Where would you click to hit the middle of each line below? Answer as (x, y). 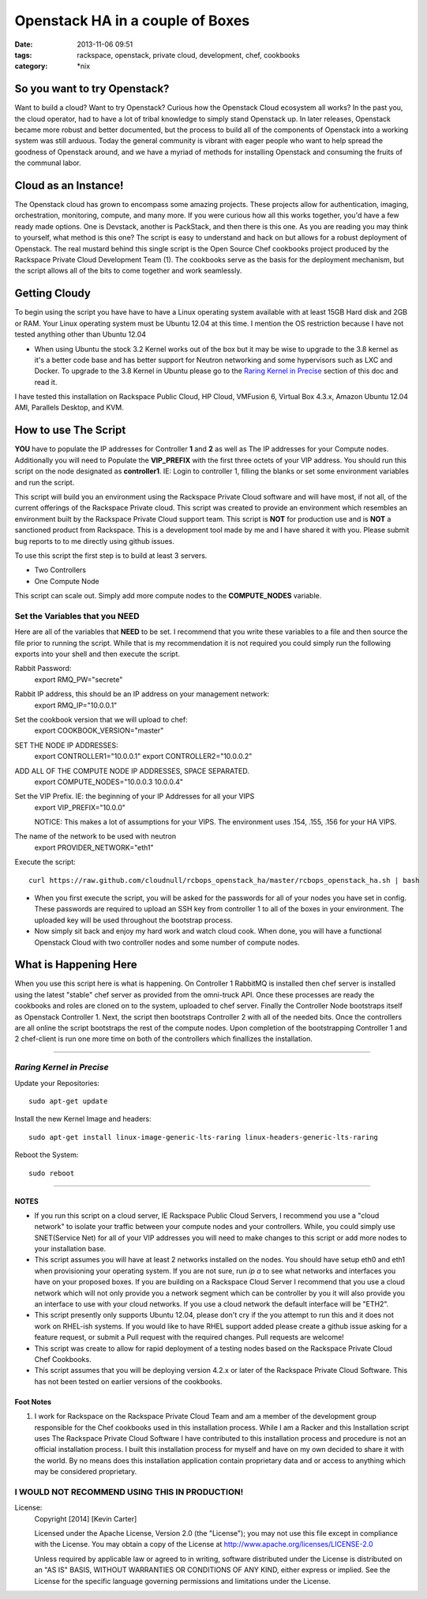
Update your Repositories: (57, 1083)
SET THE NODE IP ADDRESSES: (66, 745)
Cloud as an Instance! (69, 185)
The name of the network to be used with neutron (96, 836)
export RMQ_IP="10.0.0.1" (76, 705)
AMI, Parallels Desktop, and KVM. (69, 408)
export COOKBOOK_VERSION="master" (99, 730)
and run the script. (45, 482)
